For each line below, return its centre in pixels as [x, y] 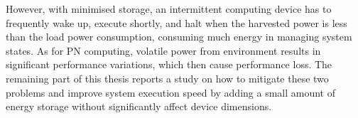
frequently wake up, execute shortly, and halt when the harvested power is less [177, 22]
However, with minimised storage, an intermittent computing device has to [169, 9]
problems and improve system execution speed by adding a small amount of [171, 92]
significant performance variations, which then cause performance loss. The [169, 64]
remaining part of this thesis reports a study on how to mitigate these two [167, 78]
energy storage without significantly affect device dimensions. [139, 106]
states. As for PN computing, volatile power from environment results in [163, 50]
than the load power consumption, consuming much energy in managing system [179, 37]
